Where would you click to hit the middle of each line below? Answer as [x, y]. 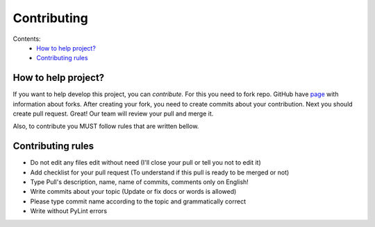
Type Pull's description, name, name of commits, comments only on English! [140, 182]
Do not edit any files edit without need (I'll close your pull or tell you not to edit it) [146, 163]
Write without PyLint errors [69, 211]
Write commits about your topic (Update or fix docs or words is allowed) [133, 192]
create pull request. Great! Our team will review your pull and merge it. [113, 113]
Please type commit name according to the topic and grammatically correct [138, 201]
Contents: [27, 39]
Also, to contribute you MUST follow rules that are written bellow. [106, 126]
